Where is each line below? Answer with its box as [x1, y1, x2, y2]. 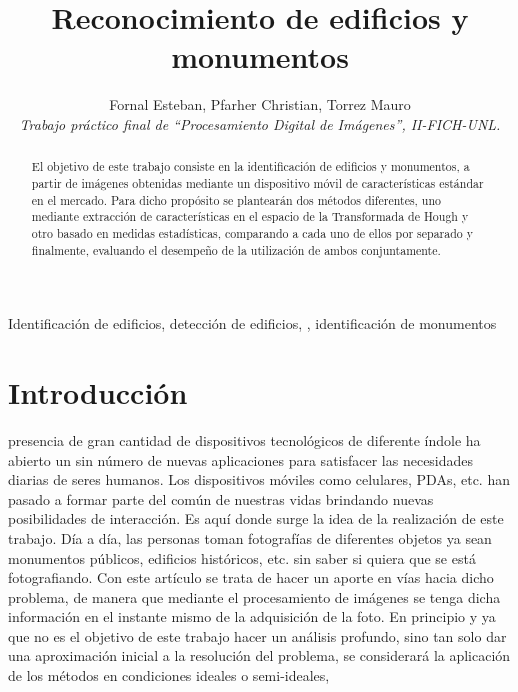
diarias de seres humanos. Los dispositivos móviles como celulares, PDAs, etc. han [8, 469, 510, 490]
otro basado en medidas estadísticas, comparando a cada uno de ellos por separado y [31, 224, 473, 241]
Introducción [8, 372, 188, 413]
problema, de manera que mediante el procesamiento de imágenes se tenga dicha [8, 586, 501, 607]
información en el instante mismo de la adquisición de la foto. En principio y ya [8, 606, 496, 627]
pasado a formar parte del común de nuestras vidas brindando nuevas [8, 488, 434, 509]
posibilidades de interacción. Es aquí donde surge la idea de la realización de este [8, 508, 504, 529]
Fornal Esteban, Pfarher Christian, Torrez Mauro [109, 94, 411, 115]
